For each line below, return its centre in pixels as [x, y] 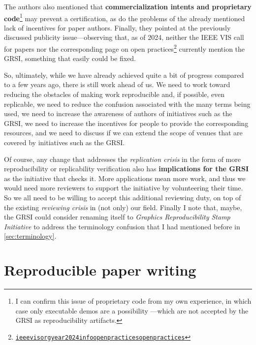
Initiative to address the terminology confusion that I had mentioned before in [122, 226]
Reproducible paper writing [100, 270]
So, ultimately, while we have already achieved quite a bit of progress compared [124, 75]
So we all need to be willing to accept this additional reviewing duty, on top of [123, 197]
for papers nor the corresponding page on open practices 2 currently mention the [125, 48]
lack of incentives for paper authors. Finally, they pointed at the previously [117, 27]
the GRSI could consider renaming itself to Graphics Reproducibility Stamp [117, 217]
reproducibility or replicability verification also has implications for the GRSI [127, 169]
